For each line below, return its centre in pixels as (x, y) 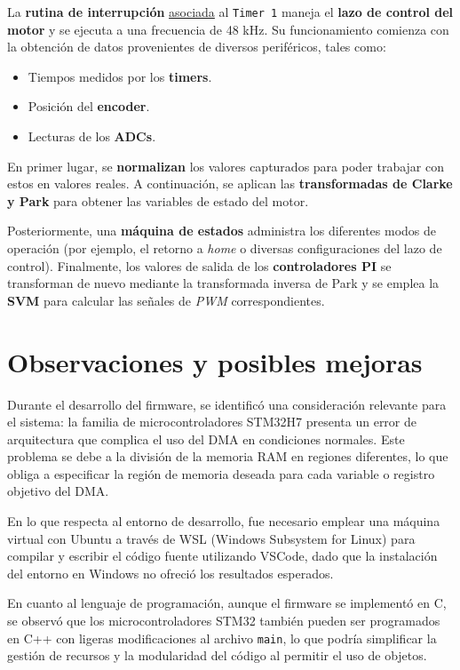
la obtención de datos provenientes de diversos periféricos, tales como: (197, 47)
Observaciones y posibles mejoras (215, 361)
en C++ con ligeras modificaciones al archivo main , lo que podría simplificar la (222, 638)
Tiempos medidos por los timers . (120, 76)
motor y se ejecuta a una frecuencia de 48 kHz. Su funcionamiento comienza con (228, 29)
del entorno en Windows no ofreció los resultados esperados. (171, 573)
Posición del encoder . (89, 106)
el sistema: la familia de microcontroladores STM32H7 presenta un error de (212, 422)
